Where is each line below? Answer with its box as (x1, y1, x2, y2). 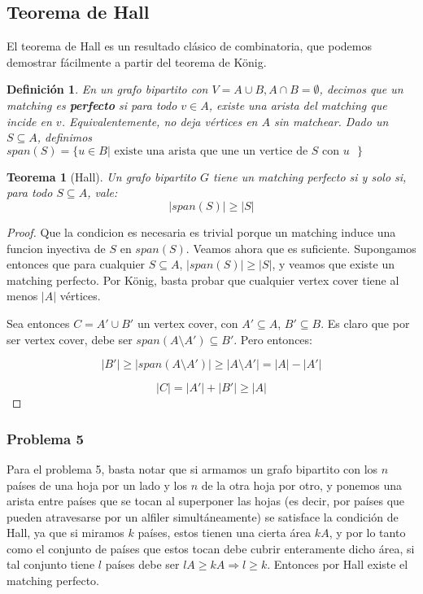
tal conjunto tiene (7, 556, 95, 573)
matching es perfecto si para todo (7, 96, 177, 113)
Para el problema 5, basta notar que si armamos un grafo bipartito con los (7, 460, 378, 477)
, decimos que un (319, 81, 403, 98)
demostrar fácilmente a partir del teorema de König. (7, 53, 267, 70)
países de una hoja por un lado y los (7, 476, 187, 493)
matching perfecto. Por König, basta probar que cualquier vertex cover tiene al (7, 271, 399, 288)
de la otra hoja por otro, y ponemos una (201, 476, 403, 493)
